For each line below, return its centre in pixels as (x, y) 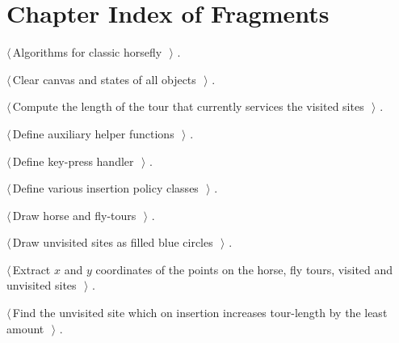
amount (25, 328)
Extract (31, 269)
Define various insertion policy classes (105, 188)
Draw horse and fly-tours (74, 215)
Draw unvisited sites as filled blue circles (113, 242)
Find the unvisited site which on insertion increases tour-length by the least (200, 313)
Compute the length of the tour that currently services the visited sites (188, 106)
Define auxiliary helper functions (93, 133)
